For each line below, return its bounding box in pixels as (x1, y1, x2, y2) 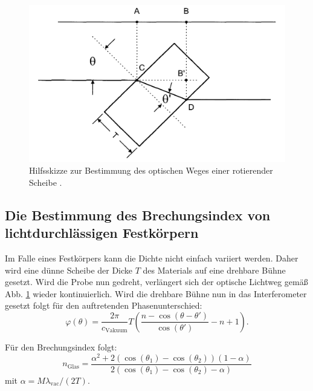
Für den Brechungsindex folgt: (5, 340, 117, 353)
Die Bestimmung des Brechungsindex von (5, 205, 271, 224)
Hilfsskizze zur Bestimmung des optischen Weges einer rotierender (29, 164, 273, 177)
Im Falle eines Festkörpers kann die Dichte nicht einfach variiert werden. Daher (5, 251, 298, 264)
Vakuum (105, 327, 127, 333)
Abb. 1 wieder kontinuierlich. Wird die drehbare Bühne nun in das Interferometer (5, 287, 307, 300)
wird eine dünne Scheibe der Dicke (5, 263, 133, 276)
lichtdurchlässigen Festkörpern (5, 223, 199, 242)
